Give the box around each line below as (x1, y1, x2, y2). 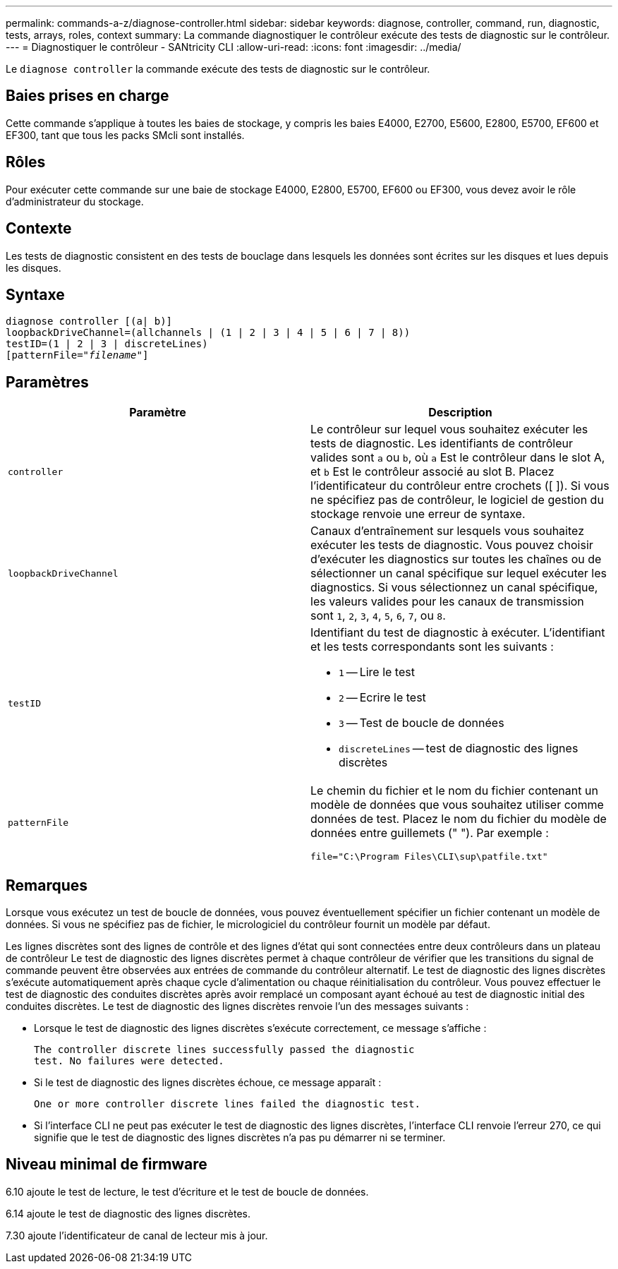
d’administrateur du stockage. (6, 195, 144, 208)
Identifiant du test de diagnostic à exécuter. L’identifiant (310, 625, 605, 640)
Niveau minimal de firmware (6, 1155, 207, 1174)
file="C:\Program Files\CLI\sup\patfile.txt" (310, 851, 548, 862)
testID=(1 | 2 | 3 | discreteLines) (6, 338, 208, 350)
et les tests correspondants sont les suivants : (310, 639, 554, 654)
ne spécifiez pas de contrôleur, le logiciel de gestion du (310, 493, 604, 507)
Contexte (6, 219, 72, 238)
